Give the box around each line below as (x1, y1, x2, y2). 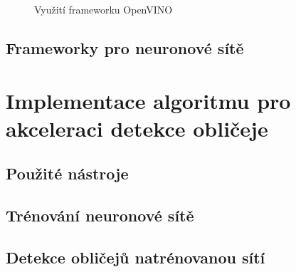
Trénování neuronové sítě (6, 204, 194, 226)
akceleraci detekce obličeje (6, 113, 268, 142)
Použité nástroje (6, 162, 129, 184)
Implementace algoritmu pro (6, 85, 291, 115)
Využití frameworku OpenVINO (34, 2, 173, 16)
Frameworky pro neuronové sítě (6, 36, 244, 58)
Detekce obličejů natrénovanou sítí (6, 246, 265, 268)
